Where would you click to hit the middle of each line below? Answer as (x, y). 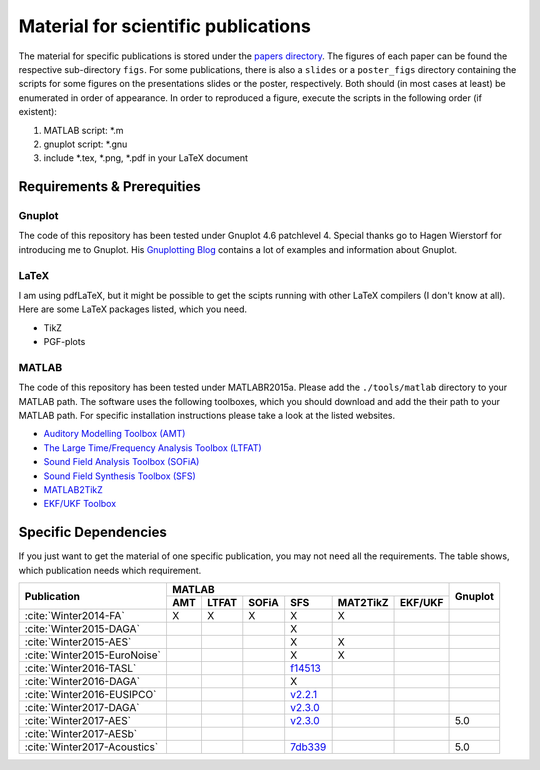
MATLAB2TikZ (73, 490)
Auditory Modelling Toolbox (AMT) (114, 434)
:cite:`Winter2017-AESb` (81, 734)
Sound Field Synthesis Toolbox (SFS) (120, 476)
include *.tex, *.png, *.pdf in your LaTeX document (146, 158)
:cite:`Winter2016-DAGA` (82, 682)
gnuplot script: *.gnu (85, 144)
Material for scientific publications (165, 26)
